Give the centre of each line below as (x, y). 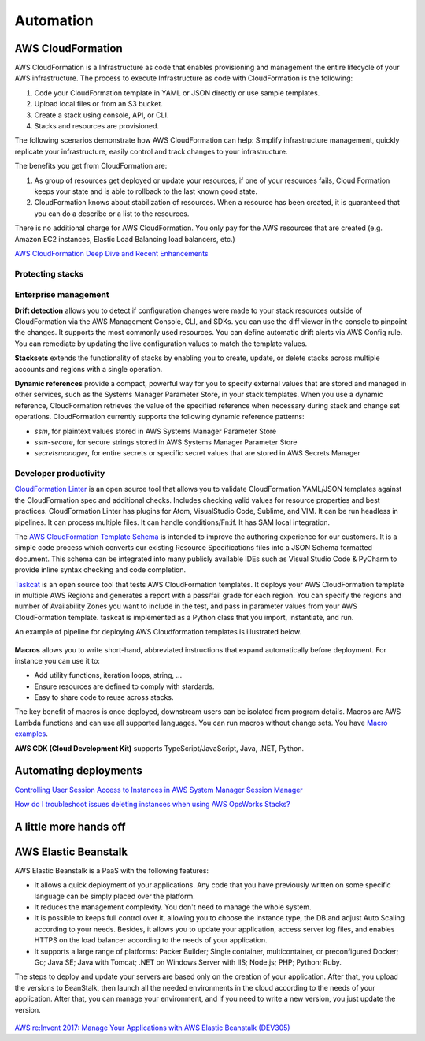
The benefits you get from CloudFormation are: (91, 166)
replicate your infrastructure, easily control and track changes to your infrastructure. (151, 151)
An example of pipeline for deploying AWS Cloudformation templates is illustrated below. (158, 632)
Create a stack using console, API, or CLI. (102, 115)
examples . (31, 734)
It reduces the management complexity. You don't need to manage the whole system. (173, 907)
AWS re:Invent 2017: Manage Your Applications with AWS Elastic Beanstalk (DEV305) (152, 1028)
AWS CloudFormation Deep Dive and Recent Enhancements (111, 253)
